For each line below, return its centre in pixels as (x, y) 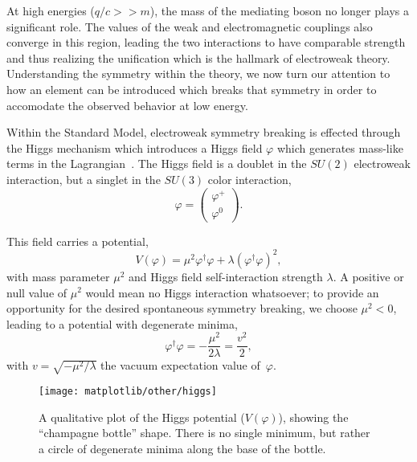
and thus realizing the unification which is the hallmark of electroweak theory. (198, 57)
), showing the (313, 417)
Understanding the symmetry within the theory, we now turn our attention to (198, 74)
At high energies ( (51, 10)
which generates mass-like (340, 147)
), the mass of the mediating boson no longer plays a (280, 10)
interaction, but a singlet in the (84, 179)
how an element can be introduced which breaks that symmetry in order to (192, 89)
